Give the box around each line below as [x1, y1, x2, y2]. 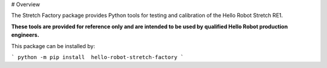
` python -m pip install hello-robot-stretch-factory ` [11, 54, 184, 60]
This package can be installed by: [11, 42, 95, 49]
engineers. [11, 31, 39, 39]
